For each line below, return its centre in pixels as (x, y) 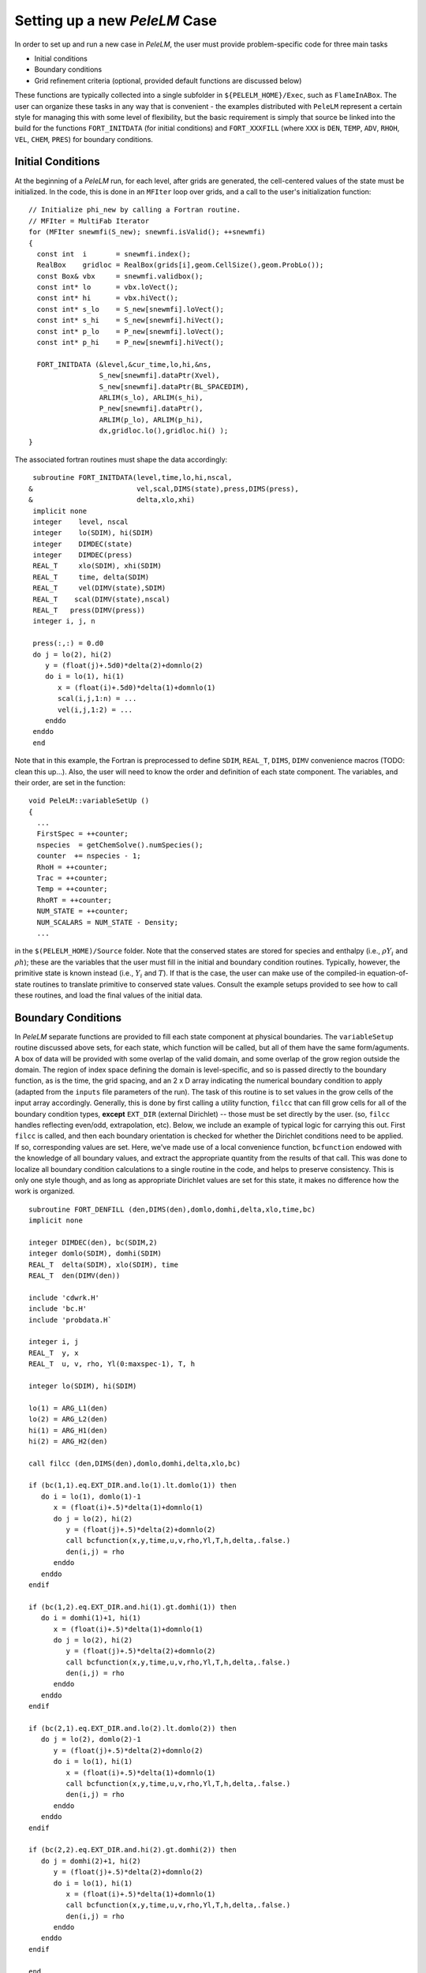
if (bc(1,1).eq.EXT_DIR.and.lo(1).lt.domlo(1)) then (133, 1485)
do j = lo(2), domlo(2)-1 (91, 1739)
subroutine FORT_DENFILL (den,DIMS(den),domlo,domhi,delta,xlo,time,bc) (172, 1209)
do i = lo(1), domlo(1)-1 (91, 1496)
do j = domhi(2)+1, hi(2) (91, 1861)
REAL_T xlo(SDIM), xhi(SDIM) (97, 566)
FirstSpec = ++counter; (83, 834)
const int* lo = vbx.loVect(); (108, 287)
